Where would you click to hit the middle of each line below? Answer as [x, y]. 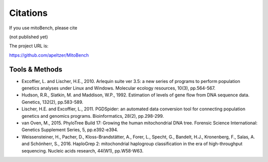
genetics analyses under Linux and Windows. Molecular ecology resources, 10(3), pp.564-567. [119, 88]
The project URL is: [29, 46]
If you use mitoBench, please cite [43, 28]
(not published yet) [29, 37]
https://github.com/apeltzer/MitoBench [49, 55]
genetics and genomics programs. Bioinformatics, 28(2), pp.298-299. [93, 116]
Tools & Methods [36, 69]
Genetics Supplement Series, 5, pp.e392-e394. [70, 130]
